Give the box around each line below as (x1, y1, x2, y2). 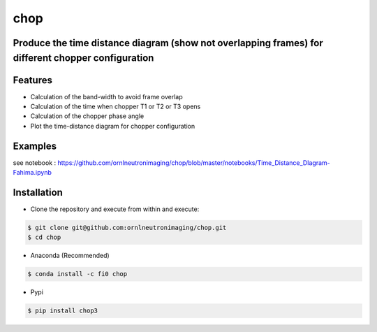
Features (13, 74, 52, 86)
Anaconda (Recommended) (30, 252, 110, 260)
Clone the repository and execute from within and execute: (30, 205, 200, 213)
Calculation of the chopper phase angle (30, 112, 145, 120)
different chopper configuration (13, 52, 154, 64)
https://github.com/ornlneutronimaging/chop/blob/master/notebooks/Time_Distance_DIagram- (57, 158, 331, 167)
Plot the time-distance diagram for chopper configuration (30, 122, 195, 130)
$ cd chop (27, 233, 61, 241)
